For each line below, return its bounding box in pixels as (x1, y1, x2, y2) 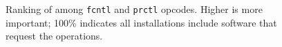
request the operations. (6, 29, 103, 43)
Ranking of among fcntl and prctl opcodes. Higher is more (6, 2, 263, 16)
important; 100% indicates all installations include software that (6, 15, 277, 29)
